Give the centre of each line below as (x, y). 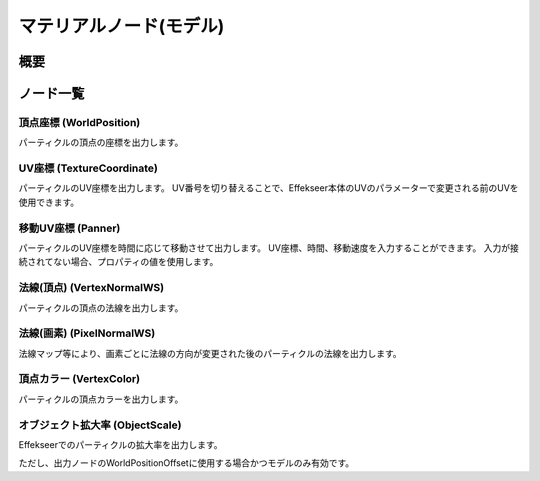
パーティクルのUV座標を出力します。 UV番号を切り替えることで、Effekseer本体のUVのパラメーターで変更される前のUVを (268, 188)
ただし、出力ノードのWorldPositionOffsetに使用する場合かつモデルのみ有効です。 (186, 463)
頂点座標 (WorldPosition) (79, 122)
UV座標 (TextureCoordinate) (88, 168)
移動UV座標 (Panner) (69, 228)
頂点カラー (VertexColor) (79, 379)
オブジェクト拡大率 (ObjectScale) (100, 425)
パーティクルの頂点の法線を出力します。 (101, 307)
